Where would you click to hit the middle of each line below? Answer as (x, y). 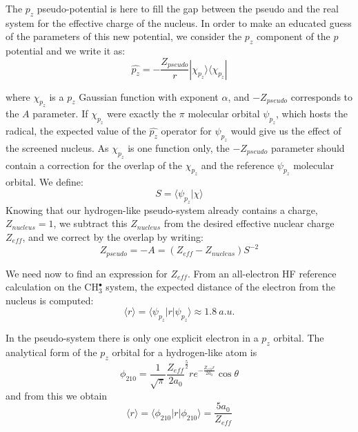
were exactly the (142, 114)
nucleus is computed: (50, 300)
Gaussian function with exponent (149, 96)
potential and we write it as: (66, 51)
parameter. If (60, 114)
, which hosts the (312, 114)
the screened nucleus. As (57, 147)
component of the (293, 36)
